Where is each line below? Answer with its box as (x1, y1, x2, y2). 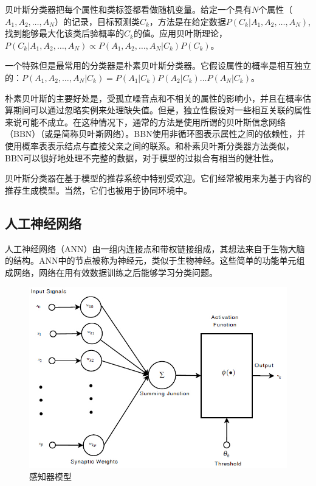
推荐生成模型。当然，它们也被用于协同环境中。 (5, 183, 192, 196)
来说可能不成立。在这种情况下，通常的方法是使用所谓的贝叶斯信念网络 (5, 115, 286, 128)
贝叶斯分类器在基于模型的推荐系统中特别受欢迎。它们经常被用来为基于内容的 (5, 172, 311, 185)
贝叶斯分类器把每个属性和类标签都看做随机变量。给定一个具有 (5, 3, 252, 15)
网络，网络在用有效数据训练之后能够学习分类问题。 (13, 266, 218, 278)
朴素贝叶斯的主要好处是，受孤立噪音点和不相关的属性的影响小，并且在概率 (5, 91, 303, 104)
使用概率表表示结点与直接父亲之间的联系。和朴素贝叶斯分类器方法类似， (5, 139, 294, 152)
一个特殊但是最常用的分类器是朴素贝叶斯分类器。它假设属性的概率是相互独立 (5, 59, 311, 72)
